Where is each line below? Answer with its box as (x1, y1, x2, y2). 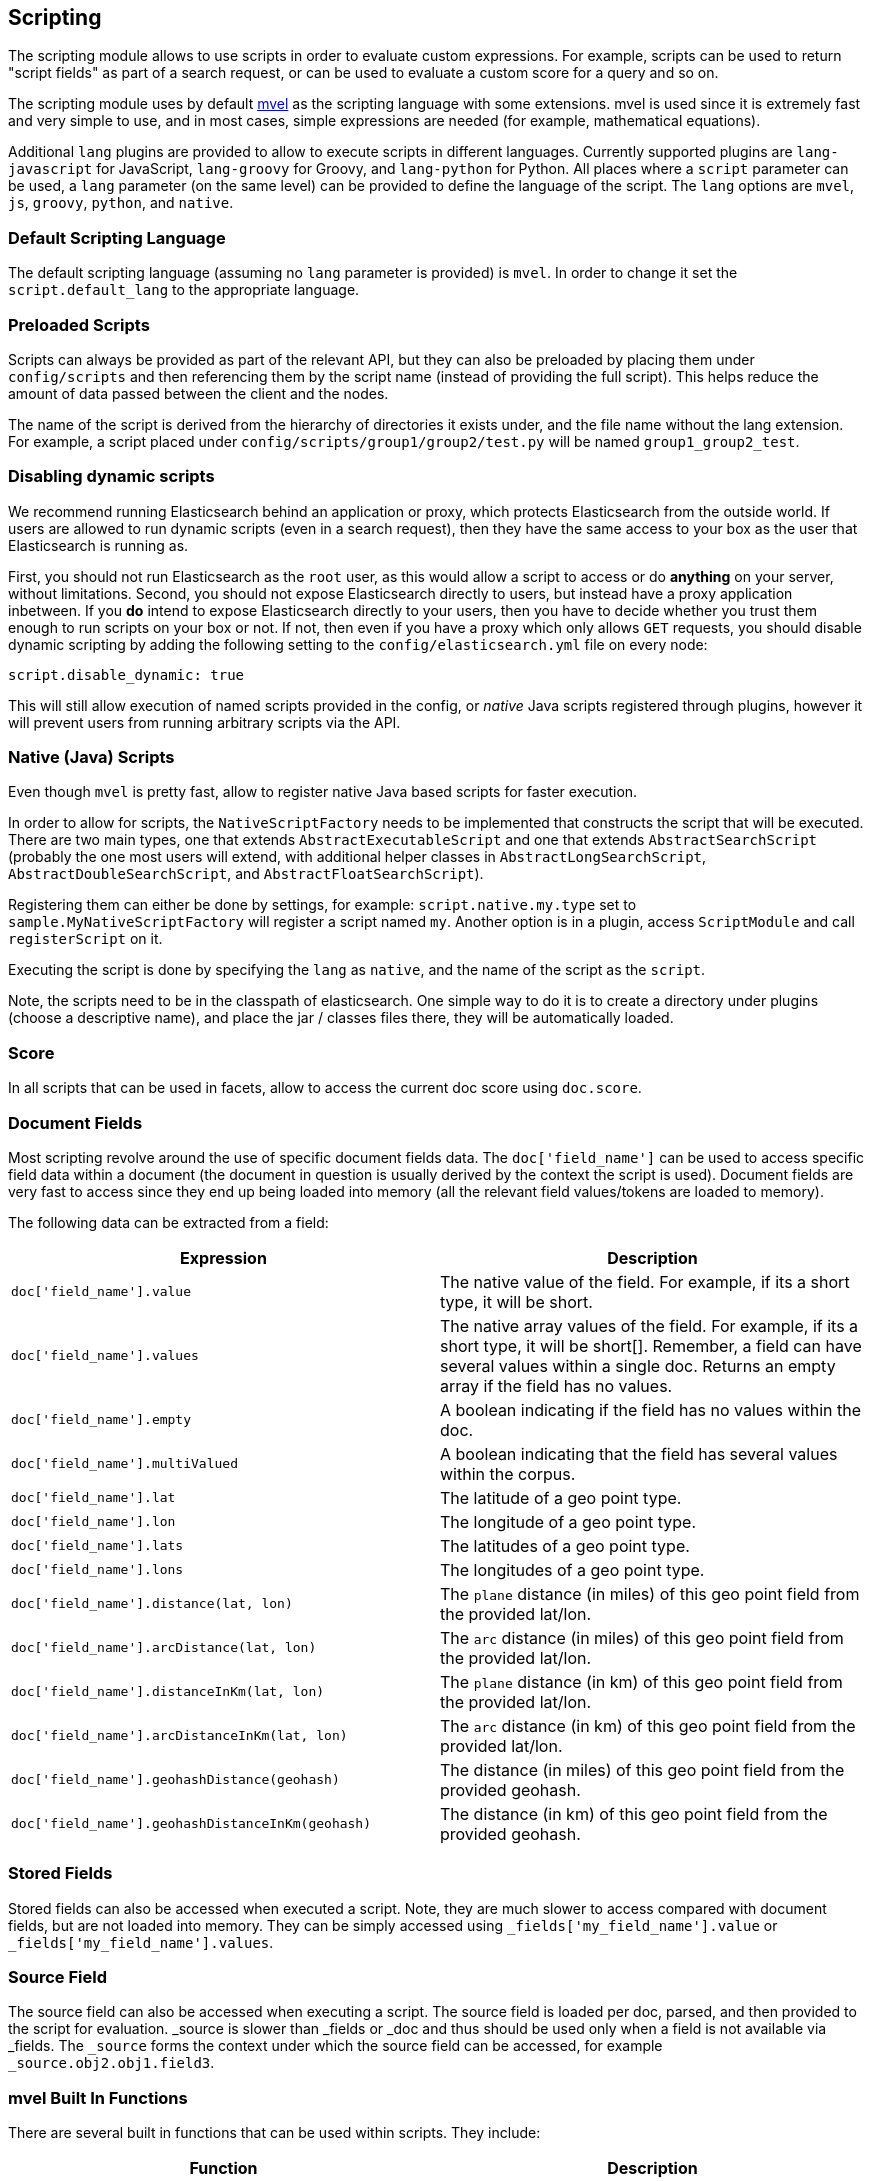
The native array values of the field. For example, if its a (440, 1315, 859, 1336)
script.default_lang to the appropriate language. (8, 281, 360, 299)
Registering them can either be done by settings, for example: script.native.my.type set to (8, 896, 637, 914)
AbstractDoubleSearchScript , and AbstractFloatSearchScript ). (8, 865, 484, 883)
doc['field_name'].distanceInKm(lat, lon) (11, 1684, 325, 1700)
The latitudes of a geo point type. (440, 1535, 690, 1556)
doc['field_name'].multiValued (11, 1456, 238, 1472)
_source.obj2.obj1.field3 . (8, 2054, 215, 2072)
